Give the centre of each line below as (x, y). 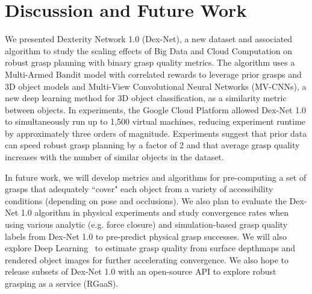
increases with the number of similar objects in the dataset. (114, 157)
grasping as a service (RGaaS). (62, 283)
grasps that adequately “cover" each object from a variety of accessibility (139, 189)
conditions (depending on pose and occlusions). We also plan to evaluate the (146, 200)
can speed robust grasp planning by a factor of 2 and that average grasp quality (152, 145)
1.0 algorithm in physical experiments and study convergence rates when (155, 212)
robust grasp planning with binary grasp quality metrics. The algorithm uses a (150, 62)
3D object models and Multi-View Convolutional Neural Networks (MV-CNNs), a (156, 86)
